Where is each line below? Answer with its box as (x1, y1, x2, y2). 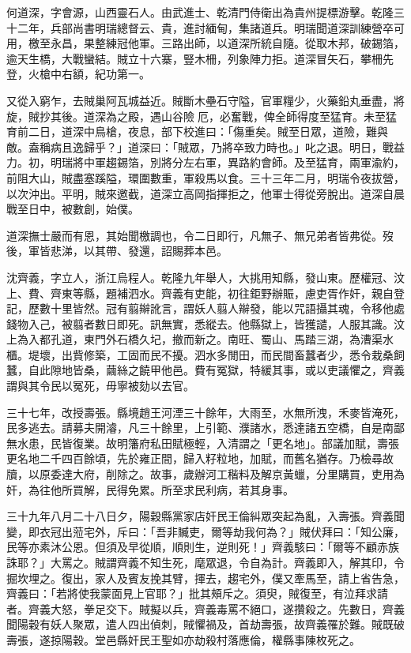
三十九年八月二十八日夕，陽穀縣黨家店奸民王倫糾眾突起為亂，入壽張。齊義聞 (6, 508, 405, 524)
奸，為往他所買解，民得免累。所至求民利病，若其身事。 (6, 481, 294, 497)
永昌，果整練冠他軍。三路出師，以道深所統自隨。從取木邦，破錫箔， (50, 35, 405, 51)
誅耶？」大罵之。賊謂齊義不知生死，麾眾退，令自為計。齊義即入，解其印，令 (6, 554, 405, 570)
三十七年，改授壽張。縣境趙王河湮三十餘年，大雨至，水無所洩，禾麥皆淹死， (6, 403, 405, 420)
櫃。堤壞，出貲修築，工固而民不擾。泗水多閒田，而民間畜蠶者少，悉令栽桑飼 (6, 346, 405, 362)
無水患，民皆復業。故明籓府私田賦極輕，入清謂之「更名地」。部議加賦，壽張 (6, 434, 399, 451)
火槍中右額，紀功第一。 (28, 66, 150, 82)
